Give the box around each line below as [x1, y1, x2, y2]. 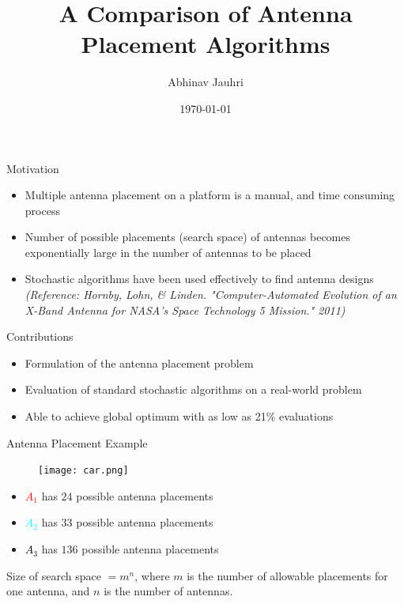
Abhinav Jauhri [168, 74, 244, 90]
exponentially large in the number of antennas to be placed [25, 243, 311, 260]
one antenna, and [6, 583, 90, 599]
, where [134, 567, 170, 583]
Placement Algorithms [81, 28, 330, 60]
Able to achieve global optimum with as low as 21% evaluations [25, 408, 334, 425]
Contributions [6, 328, 74, 345]
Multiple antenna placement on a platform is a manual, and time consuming [25, 187, 395, 203]
